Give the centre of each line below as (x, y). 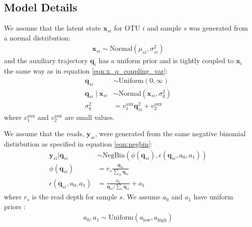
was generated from (218, 28)
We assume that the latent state (53, 28)
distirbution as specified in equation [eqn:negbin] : (78, 143)
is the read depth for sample (74, 197)
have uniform (213, 197)
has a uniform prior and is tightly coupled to (166, 60)
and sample (164, 28)
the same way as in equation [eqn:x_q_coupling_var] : (86, 71)
